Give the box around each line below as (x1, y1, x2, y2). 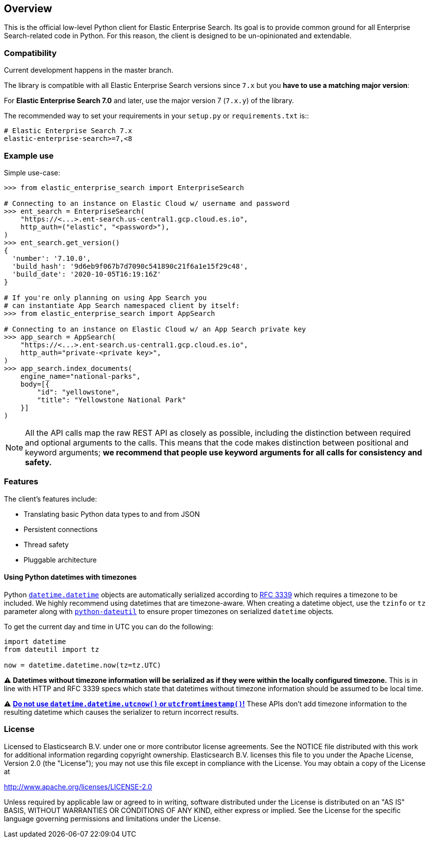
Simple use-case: (4, 168, 60, 177)
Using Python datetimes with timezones (4, 573, 137, 582)
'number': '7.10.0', (12, 254, 91, 262)
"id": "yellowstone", (37, 388, 120, 396)
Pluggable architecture (24, 555, 97, 564)
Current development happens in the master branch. (4, 66, 173, 75)
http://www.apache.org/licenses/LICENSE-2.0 (4, 782, 152, 791)
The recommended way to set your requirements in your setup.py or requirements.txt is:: (4, 112, 309, 120)
